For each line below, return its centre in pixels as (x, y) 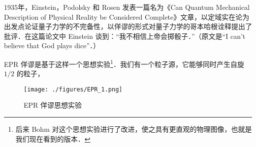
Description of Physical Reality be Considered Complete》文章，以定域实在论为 (127, 16)
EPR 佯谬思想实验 (53, 105)
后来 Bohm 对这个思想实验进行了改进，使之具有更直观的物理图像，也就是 (134, 129)
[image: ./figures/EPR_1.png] (73, 89)
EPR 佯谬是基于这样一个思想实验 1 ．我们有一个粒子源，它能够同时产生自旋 (124, 63)
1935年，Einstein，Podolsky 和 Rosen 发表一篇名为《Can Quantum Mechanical (127, 7)
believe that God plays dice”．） (52, 45)
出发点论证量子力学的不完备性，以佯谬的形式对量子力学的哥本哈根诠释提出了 (128, 26)
